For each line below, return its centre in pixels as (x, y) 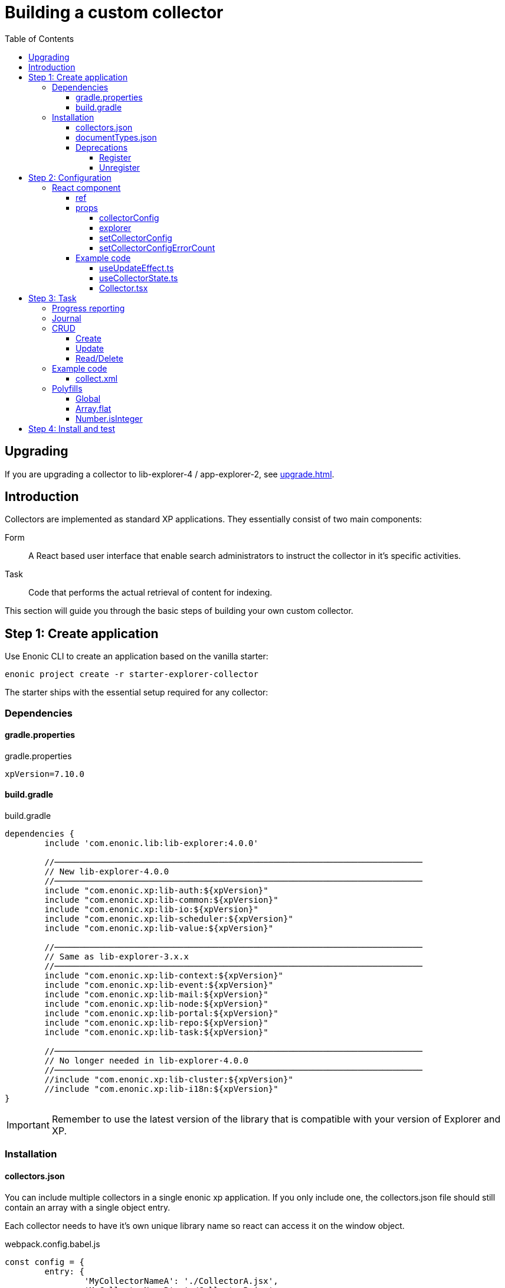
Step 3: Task (53, 298)
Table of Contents (40, 38)
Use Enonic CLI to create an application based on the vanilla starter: (137, 656)
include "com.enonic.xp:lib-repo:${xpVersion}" (156, 1023)
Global (88, 398)
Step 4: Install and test (72, 428)
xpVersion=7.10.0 (45, 774)
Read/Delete (100, 358)
